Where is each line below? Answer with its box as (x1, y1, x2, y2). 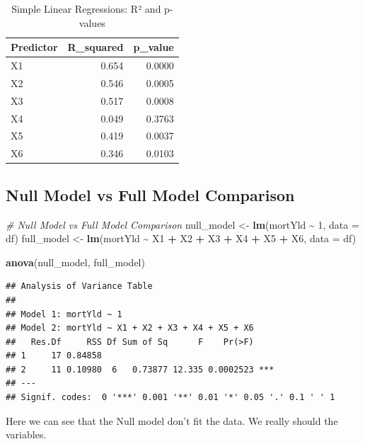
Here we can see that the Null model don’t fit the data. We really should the (6, 413, 338, 428)
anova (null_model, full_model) (6, 254, 145, 269)
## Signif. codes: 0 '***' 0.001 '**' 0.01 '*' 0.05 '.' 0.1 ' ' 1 (6, 392, 335, 403)
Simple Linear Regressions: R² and (11, 1, 161, 16)
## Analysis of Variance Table (6, 281, 153, 292)
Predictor (11, 40, 58, 55)
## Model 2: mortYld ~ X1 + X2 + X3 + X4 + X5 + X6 (6, 323, 254, 334)
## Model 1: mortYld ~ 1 (6, 309, 122, 319)
